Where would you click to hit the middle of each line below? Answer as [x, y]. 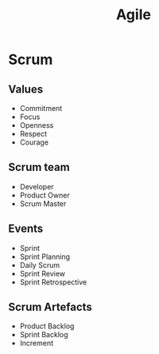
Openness [37, 125]
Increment [37, 343]
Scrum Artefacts [50, 307]
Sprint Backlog [44, 335]
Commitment [41, 108]
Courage [34, 142]
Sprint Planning [45, 257]
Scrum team [39, 167]
